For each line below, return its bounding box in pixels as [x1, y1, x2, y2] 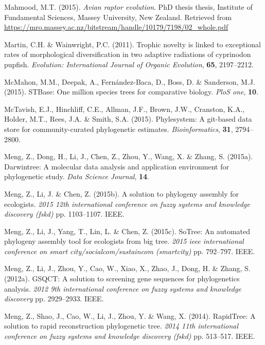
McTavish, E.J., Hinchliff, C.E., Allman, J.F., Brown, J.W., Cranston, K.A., [4, 103, 245, 114]
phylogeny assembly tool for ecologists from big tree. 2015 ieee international [4, 236, 244, 246]
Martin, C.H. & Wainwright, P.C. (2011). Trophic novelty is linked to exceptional [4, 39, 261, 49]
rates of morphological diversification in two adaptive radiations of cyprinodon [4, 49, 251, 60]
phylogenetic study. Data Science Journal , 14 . [4, 171, 149, 182]
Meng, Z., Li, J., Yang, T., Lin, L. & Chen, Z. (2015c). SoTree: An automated [4, 225, 251, 236]
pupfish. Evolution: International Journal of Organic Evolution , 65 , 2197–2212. [4, 59, 254, 69]
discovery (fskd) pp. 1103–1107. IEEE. [4, 208, 125, 219]
